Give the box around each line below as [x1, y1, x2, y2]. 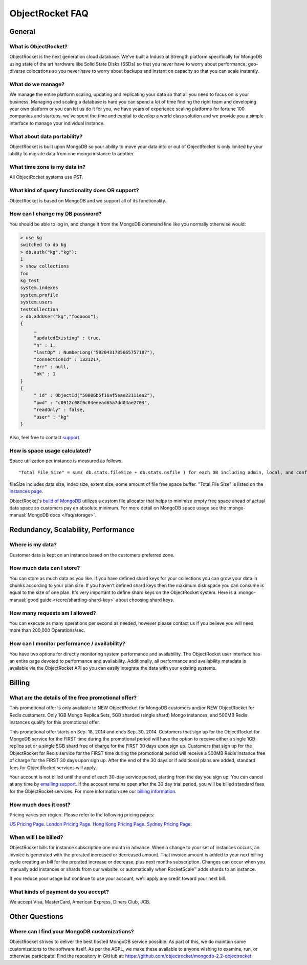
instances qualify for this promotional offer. [9, 719, 100, 725]
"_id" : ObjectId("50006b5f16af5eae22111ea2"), [33, 393, 156, 398]
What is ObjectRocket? [9, 43, 68, 50]
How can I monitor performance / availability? [9, 640, 125, 647]
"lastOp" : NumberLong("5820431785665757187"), [33, 349, 156, 355]
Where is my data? [9, 541, 57, 548]
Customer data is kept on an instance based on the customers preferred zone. [9, 551, 175, 558]
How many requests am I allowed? [9, 609, 97, 617]
